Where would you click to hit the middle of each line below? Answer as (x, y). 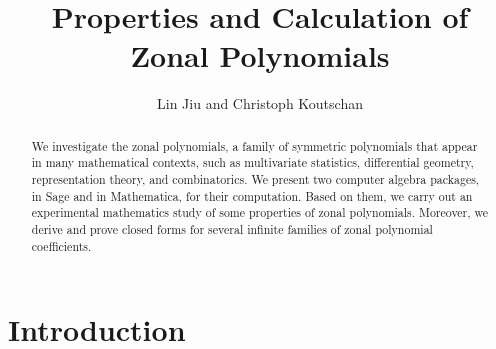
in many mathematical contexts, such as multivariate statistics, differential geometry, (252, 162)
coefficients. (61, 245)
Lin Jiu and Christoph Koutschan (260, 103)
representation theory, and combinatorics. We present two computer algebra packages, (255, 179)
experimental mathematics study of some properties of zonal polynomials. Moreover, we (260, 212)
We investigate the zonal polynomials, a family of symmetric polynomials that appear (254, 145)
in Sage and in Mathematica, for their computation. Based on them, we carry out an (252, 195)
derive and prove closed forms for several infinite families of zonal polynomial (232, 228)
